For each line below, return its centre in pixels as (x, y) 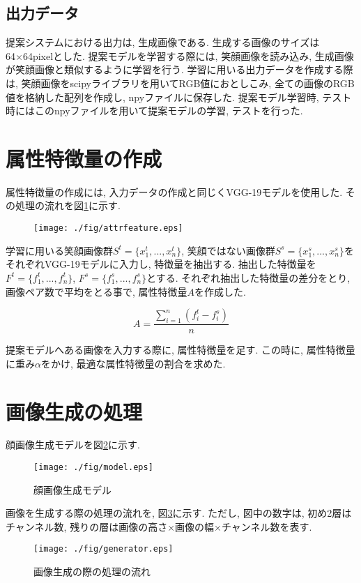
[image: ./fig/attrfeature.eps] (108, 228)
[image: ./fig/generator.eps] (103, 549)
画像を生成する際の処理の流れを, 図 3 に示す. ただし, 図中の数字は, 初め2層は (179, 513)
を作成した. (220, 291)
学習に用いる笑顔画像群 (59, 250)
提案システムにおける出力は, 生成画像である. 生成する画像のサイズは (163, 42)
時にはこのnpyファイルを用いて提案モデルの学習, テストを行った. (154, 111)
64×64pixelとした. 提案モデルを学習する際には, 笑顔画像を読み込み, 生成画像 (180, 55)
